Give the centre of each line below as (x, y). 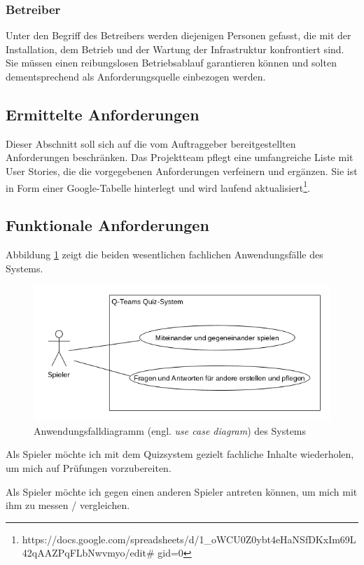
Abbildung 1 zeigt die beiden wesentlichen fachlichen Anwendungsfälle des (164, 254)
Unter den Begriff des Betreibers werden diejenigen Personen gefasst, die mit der (178, 35)
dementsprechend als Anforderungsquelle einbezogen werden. (136, 76)
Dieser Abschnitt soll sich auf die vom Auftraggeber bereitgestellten (151, 143)
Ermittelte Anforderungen (103, 114)
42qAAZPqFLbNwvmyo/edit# (88, 553)
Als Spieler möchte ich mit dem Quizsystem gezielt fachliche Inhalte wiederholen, (180, 454)
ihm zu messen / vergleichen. (68, 505)
